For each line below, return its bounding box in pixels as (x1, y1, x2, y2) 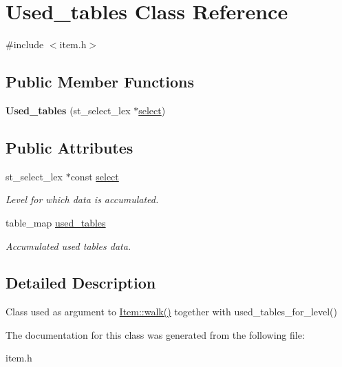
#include (6, 37, 44, 52)
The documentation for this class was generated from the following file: (6, 327, 305, 342)
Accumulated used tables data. (6, 238, 131, 253)
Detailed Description (6, 272, 156, 293)
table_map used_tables (6, 215, 106, 229)
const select (70, 169, 119, 183)
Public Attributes (6, 136, 133, 158)
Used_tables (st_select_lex (6, 103, 131, 117)
